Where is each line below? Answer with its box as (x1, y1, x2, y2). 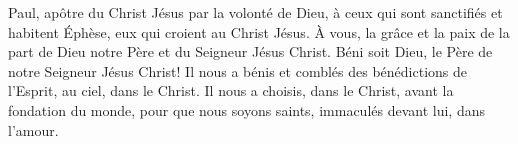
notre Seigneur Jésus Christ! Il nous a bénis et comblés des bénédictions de (8, 60, 468, 81)
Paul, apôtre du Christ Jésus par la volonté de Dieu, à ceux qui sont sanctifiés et (8, 2, 503, 22)
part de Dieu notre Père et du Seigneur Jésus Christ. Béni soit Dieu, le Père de (8, 41, 493, 62)
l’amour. (8, 119, 59, 140)
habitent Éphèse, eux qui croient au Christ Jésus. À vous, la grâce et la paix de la (8, 21, 510, 42)
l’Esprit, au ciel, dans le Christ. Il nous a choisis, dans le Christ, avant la (8, 80, 454, 101)
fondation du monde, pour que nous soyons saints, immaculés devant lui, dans (8, 99, 485, 120)
